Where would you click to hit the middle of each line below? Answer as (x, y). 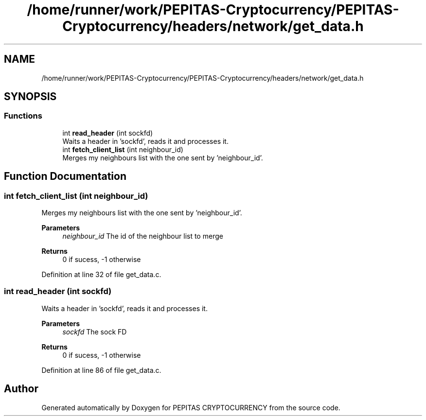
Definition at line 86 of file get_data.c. (101, 370)
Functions (23, 116)
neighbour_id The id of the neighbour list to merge (143, 236)
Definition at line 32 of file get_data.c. (101, 275)
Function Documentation (65, 176)
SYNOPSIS (30, 97)
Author (21, 389)
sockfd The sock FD (95, 332)
